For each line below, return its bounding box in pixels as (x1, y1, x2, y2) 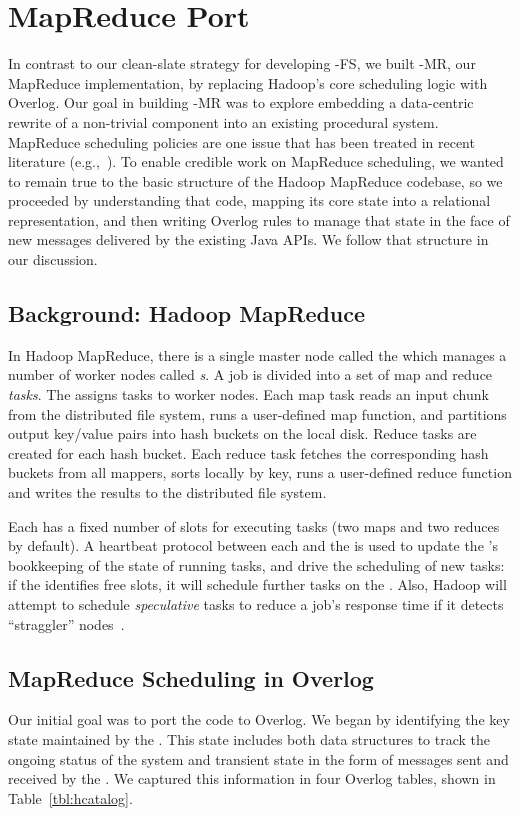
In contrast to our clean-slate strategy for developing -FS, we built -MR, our (8, 53, 476, 74)
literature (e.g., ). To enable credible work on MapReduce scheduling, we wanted (8, 151, 504, 172)
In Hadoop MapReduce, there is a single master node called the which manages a (8, 344, 507, 365)
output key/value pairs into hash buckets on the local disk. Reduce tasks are (8, 423, 477, 444)
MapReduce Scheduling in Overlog (8, 662, 374, 693)
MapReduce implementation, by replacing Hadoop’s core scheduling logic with (8, 72, 488, 93)
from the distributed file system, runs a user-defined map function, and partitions (8, 403, 507, 424)
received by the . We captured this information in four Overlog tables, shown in (8, 768, 496, 789)
